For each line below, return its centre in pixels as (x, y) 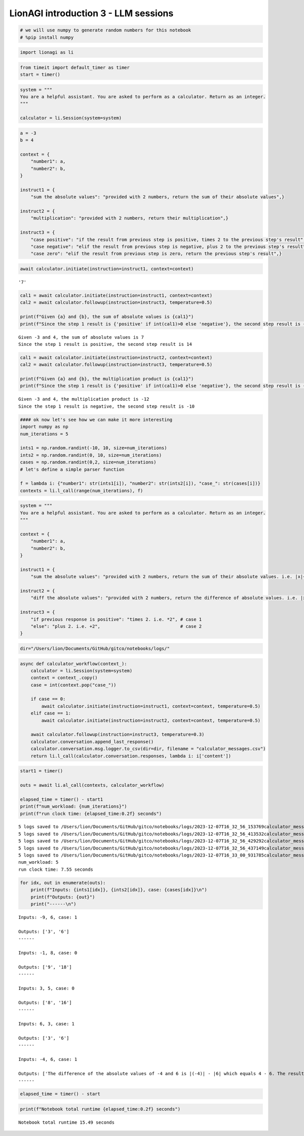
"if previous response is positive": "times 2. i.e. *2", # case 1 (116, 619)
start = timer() (40, 75)
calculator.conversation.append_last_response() (92, 741)
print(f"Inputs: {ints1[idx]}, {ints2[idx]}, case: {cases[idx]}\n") (119, 890)
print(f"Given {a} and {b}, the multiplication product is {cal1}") (107, 379)
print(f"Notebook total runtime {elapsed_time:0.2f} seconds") (100, 1109)
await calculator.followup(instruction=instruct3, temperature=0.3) (118, 735)
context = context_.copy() (64, 678)
